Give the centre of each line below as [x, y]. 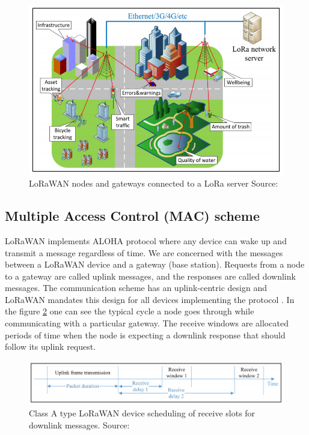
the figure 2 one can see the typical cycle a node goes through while [130, 311]
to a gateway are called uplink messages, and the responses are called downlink [150, 276]
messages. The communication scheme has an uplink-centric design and [136, 288]
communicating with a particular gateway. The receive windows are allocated [147, 323]
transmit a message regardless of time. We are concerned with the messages [144, 252]
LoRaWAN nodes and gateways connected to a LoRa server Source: [154, 183]
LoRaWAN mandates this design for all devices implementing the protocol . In [150, 299]
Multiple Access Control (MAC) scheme [133, 216]
